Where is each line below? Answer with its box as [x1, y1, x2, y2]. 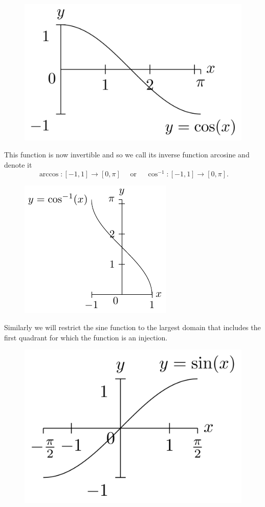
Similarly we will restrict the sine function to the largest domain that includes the [4, 322, 261, 333]
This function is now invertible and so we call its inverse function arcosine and [4, 149, 250, 160]
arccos [39, 170, 59, 178]
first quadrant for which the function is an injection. [4, 332, 168, 342]
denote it [4, 159, 32, 170]
